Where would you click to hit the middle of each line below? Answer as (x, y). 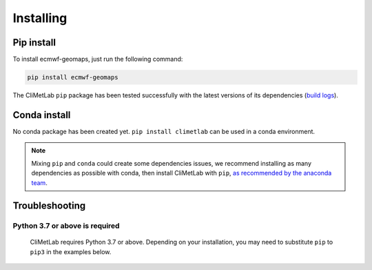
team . (39, 182)
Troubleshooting (49, 206)
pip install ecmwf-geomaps (73, 77)
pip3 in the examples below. (71, 251)
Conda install (42, 115)
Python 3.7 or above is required (66, 226)
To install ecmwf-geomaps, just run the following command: (98, 59)
